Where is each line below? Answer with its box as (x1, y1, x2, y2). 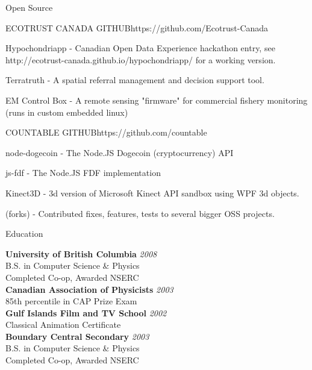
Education (5, 227, 43, 240)
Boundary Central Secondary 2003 (5, 330, 149, 342)
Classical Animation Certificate (5, 318, 121, 331)
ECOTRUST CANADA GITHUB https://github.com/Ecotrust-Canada (5, 21, 269, 34)
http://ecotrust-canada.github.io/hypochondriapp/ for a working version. (5, 53, 276, 66)
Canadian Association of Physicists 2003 (5, 283, 173, 295)
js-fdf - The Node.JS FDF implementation (5, 166, 161, 179)
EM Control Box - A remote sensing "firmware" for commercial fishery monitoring (5, 93, 308, 106)
